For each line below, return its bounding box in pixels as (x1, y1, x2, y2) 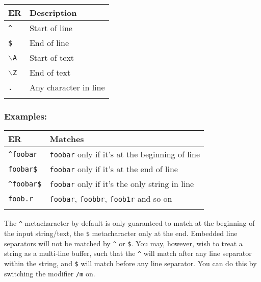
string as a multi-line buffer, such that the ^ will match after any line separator (4, 248, 252, 258)
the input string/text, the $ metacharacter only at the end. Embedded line (4, 227, 238, 238)
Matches (49, 133, 84, 145)
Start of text (29, 52, 74, 63)
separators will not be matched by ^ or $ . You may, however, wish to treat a (4, 238, 243, 248)
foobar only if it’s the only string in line (49, 178, 194, 190)
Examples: (4, 109, 47, 122)
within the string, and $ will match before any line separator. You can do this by (4, 257, 257, 268)
